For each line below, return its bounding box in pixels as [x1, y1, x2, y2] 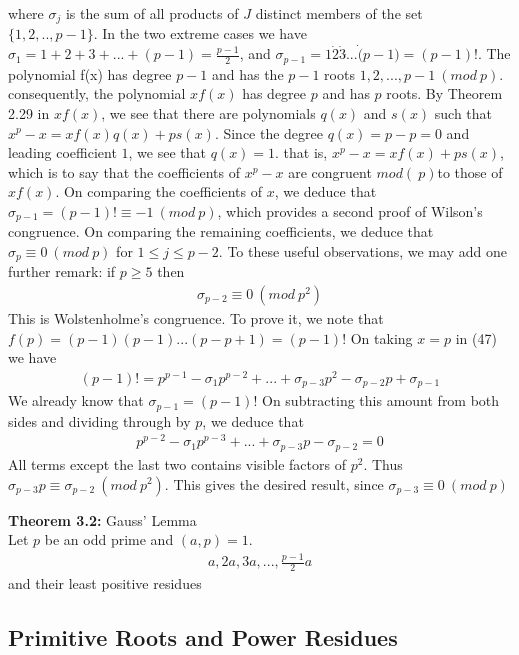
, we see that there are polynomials [101, 102, 316, 123]
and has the [211, 63, 284, 84]
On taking [350, 327, 413, 348]
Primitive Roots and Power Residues [8, 621, 398, 652]
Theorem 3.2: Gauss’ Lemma [8, 509, 197, 530]
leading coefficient [8, 142, 117, 163]
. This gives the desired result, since [164, 473, 384, 494]
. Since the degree [214, 122, 324, 143]
